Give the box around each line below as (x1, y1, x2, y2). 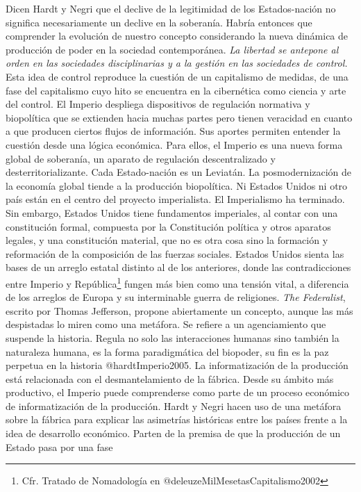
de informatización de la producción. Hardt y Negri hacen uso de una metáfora (6, 398, 342, 413)
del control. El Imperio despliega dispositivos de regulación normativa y (6, 97, 310, 111)
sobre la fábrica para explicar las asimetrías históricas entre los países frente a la (6, 412, 348, 427)
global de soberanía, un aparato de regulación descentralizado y (6, 151, 276, 165)
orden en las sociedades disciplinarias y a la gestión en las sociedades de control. (6, 56, 348, 70)
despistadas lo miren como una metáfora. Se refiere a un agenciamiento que (6, 317, 326, 331)
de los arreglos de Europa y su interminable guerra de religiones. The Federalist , (6, 290, 346, 304)
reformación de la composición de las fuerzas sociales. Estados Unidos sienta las (6, 246, 344, 261)
